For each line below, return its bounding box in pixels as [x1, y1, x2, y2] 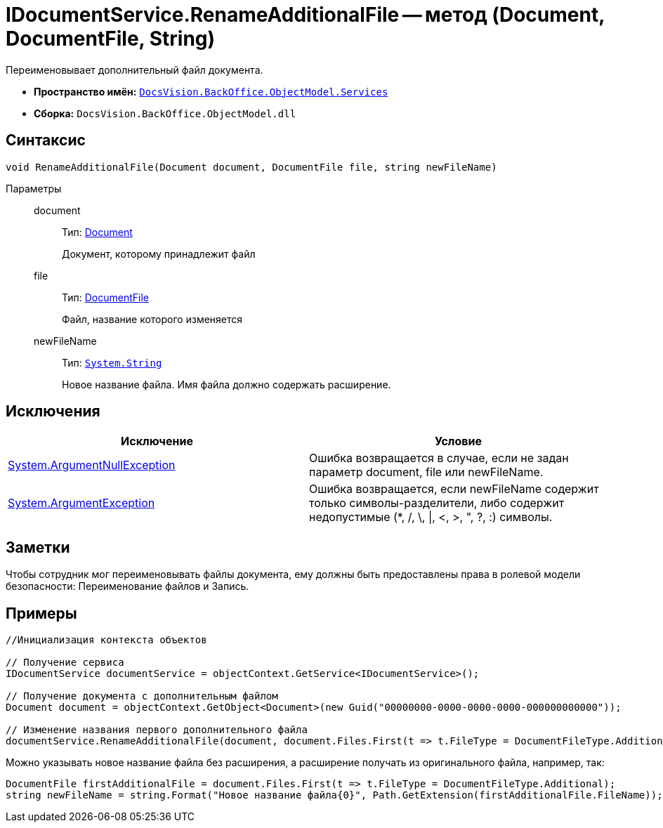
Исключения [6, 402, 100, 421]
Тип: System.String [62, 356, 162, 369]
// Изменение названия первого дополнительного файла [6, 724, 308, 736]
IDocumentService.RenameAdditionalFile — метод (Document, [6, 3, 605, 27]
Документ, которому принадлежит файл [62, 247, 256, 260]
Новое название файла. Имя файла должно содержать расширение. [62, 378, 391, 390]
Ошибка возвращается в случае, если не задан [309, 451, 569, 466]
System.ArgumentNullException [8, 458, 176, 473]
